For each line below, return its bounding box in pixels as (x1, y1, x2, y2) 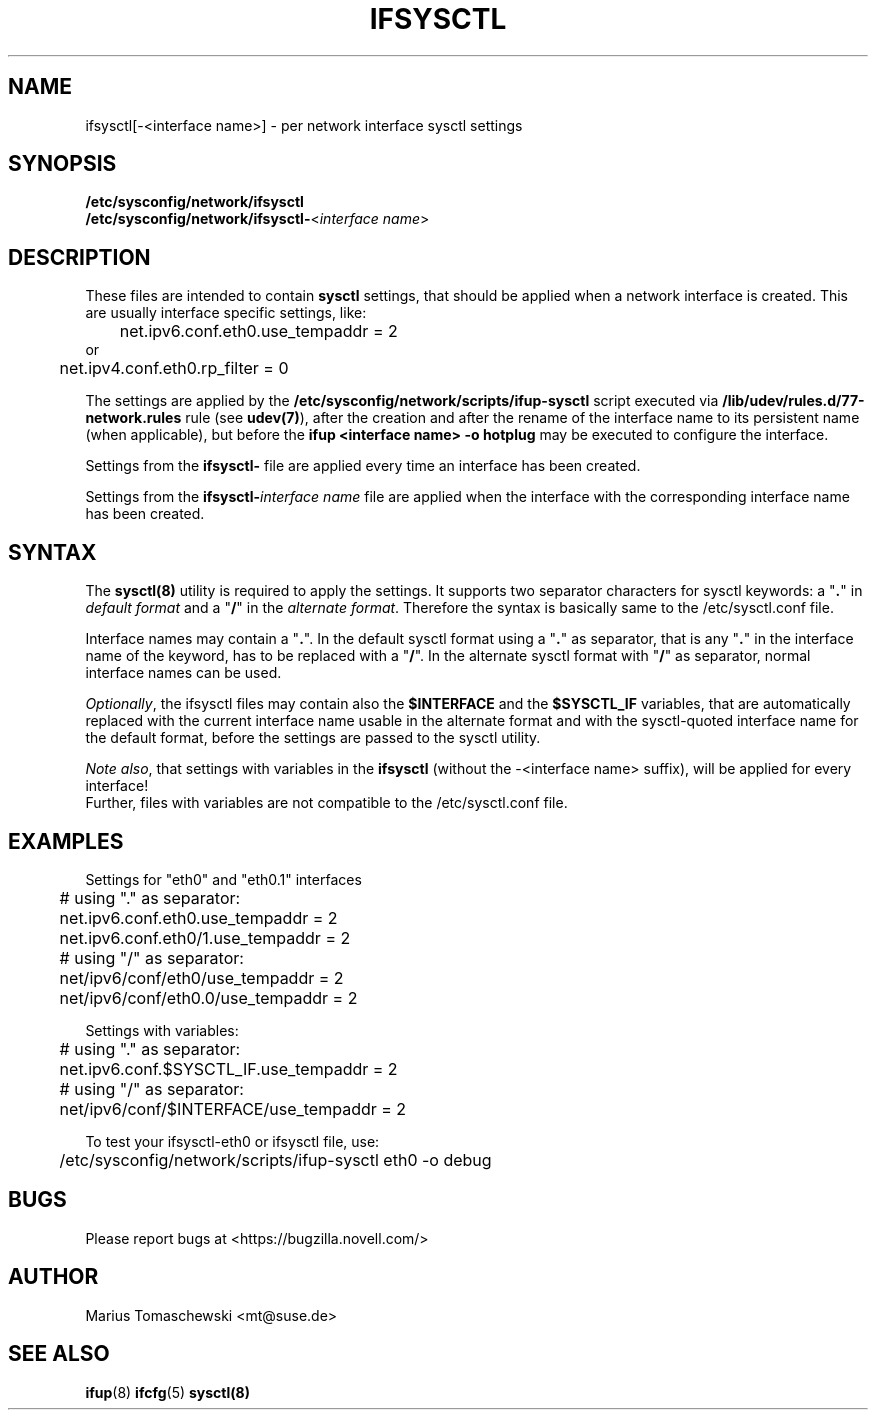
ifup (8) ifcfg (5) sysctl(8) (85, 1383, 250, 1401)
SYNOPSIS (8, 151, 117, 177)
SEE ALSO (8, 1341, 110, 1367)
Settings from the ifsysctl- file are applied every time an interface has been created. (85, 457, 641, 475)
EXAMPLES (8, 828, 124, 854)
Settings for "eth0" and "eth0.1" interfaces (85, 870, 362, 888)
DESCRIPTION (8, 244, 151, 270)
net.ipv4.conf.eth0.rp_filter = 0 (59, 358, 289, 379)
